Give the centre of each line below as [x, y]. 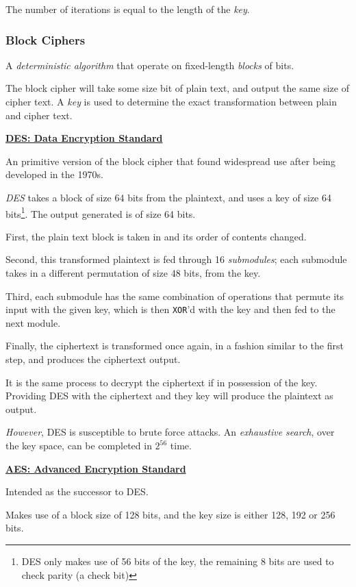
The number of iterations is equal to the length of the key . [128, 9]
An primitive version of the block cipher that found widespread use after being [170, 161]
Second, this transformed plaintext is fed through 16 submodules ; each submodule [176, 259]
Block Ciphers [46, 39]
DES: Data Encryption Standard [84, 138]
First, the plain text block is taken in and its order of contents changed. [156, 236]
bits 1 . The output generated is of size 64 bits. [101, 212]
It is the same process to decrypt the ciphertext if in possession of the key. [162, 382]
